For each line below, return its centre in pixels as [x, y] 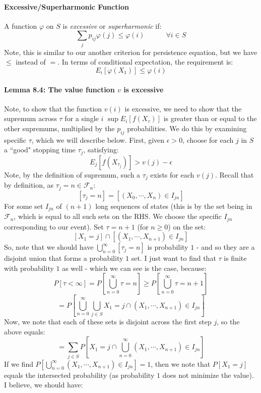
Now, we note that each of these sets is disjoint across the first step [108, 321]
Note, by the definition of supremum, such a [72, 174]
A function [21, 25]
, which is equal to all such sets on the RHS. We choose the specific [118, 216]
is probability [168, 247]
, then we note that [181, 363]
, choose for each [208, 139]
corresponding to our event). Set [54, 226]
